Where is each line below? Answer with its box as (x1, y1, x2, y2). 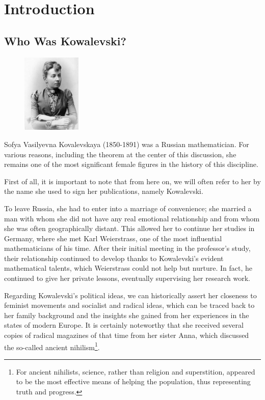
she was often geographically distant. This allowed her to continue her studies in (4, 223, 255, 234)
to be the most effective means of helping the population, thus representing (16, 376, 251, 387)
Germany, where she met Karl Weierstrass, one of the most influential (4, 233, 222, 243)
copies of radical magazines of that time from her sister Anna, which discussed (4, 330, 249, 340)
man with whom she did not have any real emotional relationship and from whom (4, 213, 260, 223)
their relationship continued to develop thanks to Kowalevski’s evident (4, 252, 224, 263)
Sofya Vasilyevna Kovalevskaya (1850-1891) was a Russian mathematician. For (4, 138, 249, 149)
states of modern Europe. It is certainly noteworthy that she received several (4, 320, 244, 330)
